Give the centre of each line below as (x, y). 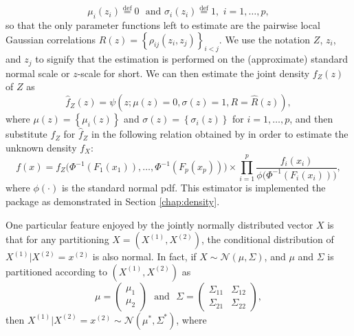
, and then (311, 119)
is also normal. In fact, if (144, 256)
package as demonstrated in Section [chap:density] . (113, 201)
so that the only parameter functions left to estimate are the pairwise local (163, 25)
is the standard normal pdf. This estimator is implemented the (193, 188)
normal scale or (38, 73)
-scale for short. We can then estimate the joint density (193, 73)
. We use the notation (265, 39)
